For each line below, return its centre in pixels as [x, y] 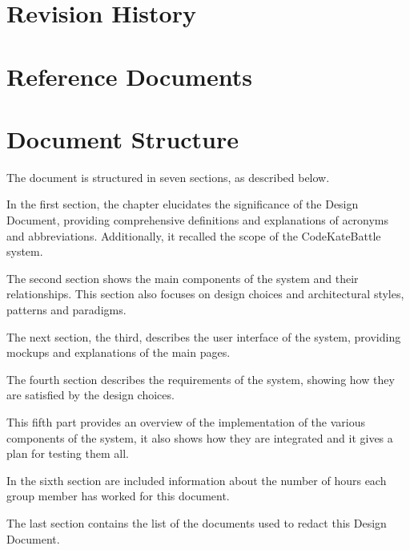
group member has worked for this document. [118, 496]
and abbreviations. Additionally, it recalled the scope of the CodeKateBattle [194, 235]
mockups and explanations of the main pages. [119, 352]
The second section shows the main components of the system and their [183, 278]
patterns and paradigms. [66, 310]
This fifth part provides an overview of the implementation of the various [186, 422]
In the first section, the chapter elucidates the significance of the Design [183, 204]
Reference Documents [129, 76]
